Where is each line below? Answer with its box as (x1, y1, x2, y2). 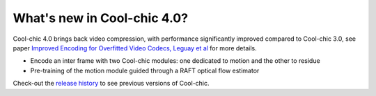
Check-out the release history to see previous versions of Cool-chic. (13, 79, 210, 88)
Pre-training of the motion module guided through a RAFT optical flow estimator (30, 66, 260, 75)
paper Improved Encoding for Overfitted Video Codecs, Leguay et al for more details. (13, 44, 257, 52)
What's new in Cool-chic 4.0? (13, 10, 188, 26)
